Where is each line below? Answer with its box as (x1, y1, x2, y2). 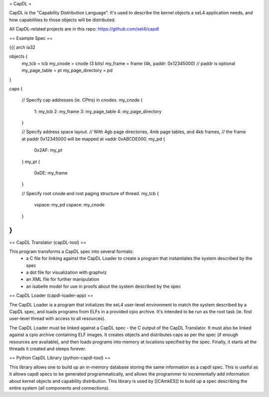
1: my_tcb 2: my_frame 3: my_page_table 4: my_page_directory (34, 108, 162, 114)
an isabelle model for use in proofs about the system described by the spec (26, 283, 181, 289)
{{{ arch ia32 (9, 44, 36, 50)
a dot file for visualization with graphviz (26, 269, 107, 275)
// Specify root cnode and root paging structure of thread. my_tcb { (21, 190, 159, 197)
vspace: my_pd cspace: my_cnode (34, 202, 105, 208)
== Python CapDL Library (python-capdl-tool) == (9, 355, 111, 361)
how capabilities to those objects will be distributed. (9, 16, 116, 22)
